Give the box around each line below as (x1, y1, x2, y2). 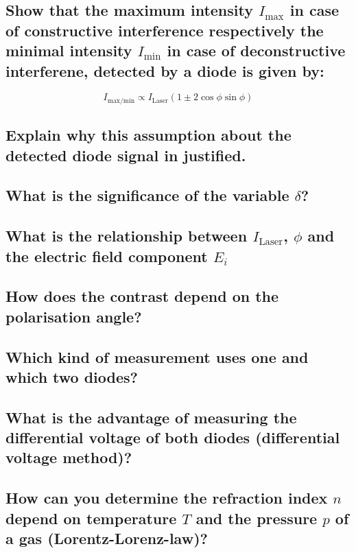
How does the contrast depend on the (5, 285, 279, 307)
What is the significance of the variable (5, 185, 289, 206)
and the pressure (195, 507, 318, 528)
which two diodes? (5, 366, 138, 387)
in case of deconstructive (167, 40, 346, 61)
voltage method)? (5, 447, 132, 468)
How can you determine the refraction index (5, 487, 328, 508)
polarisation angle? (5, 305, 142, 327)
